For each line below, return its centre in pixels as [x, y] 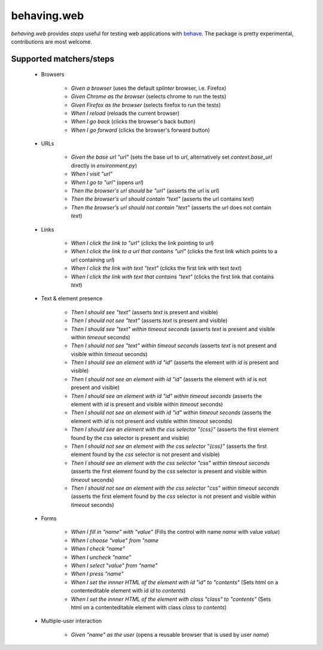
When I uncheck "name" [101, 557]
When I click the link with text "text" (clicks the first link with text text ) [156, 268]
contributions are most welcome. [52, 41]
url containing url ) [93, 260]
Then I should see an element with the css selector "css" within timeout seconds [170, 463]
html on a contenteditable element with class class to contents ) [149, 607]
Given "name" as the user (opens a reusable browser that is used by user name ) [170, 634]
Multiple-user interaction [71, 621]
